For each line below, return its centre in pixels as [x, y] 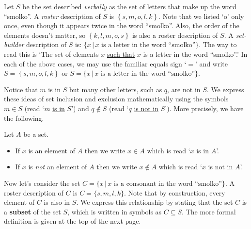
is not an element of [58, 167]
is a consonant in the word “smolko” [168, 184]
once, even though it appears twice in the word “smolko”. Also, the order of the [122, 25]
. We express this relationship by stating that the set [155, 202]
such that [121, 54]
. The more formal [209, 211]
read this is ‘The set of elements [51, 54]
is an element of [52, 150]
